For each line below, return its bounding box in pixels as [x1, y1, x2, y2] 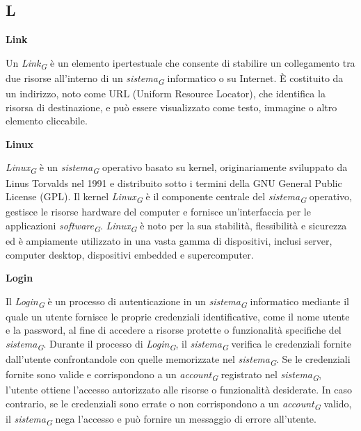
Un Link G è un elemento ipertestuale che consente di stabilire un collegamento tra [6, 55, 355, 72]
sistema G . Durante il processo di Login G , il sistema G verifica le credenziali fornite [6, 336, 351, 352]
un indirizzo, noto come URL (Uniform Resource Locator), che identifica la [6, 86, 326, 101]
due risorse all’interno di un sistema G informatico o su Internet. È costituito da [6, 70, 344, 87]
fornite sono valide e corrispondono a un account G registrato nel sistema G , [6, 367, 321, 384]
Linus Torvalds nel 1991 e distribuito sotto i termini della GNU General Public [6, 175, 342, 190]
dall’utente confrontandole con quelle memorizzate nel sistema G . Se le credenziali [6, 352, 351, 368]
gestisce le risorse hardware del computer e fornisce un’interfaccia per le [6, 204, 311, 219]
